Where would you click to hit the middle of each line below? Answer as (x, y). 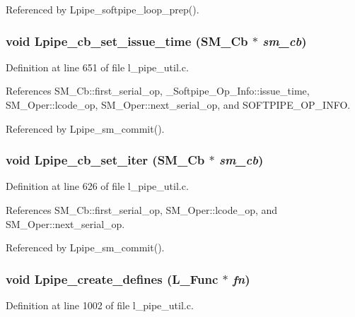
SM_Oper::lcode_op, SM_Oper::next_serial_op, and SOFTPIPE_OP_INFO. (178, 104)
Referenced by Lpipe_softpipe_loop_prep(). (103, 9)
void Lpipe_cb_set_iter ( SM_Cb (105, 160)
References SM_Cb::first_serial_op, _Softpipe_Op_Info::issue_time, (158, 91)
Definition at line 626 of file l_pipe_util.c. (97, 186)
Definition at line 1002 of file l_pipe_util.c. (100, 305)
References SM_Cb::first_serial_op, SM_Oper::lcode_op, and (142, 210)
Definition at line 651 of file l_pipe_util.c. (97, 67)
